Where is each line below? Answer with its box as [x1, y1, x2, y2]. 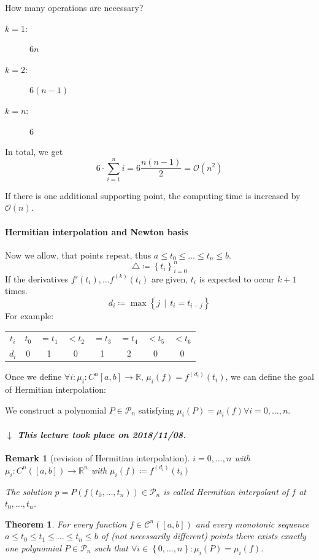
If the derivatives [5, 272, 69, 285]
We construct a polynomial [5, 403, 107, 416]
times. [5, 284, 28, 297]
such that [94, 541, 128, 554]
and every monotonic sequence [195, 517, 310, 530]
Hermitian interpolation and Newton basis [5, 225, 188, 238]
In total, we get [5, 145, 63, 158]
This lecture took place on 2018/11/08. [17, 428, 186, 441]
